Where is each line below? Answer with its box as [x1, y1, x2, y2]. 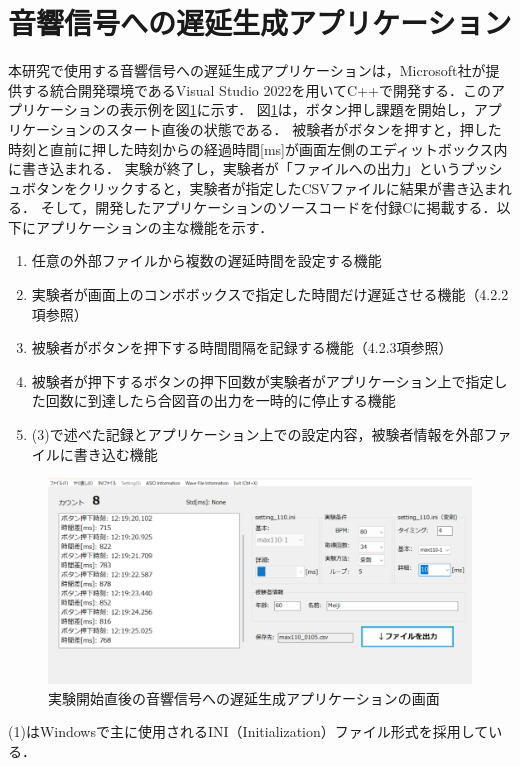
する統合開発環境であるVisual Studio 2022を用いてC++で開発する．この [21, 79, 491, 100]
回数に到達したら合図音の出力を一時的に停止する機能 [45, 390, 396, 411]
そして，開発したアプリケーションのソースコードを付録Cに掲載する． [40, 197, 497, 218]
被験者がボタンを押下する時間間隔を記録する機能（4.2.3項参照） [31, 337, 453, 358]
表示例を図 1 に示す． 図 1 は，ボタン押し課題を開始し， [119, 99, 474, 120]
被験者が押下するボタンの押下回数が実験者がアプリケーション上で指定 [31, 370, 494, 391]
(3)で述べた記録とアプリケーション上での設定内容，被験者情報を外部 [31, 424, 484, 445]
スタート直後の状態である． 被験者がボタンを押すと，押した [105, 118, 502, 139]
